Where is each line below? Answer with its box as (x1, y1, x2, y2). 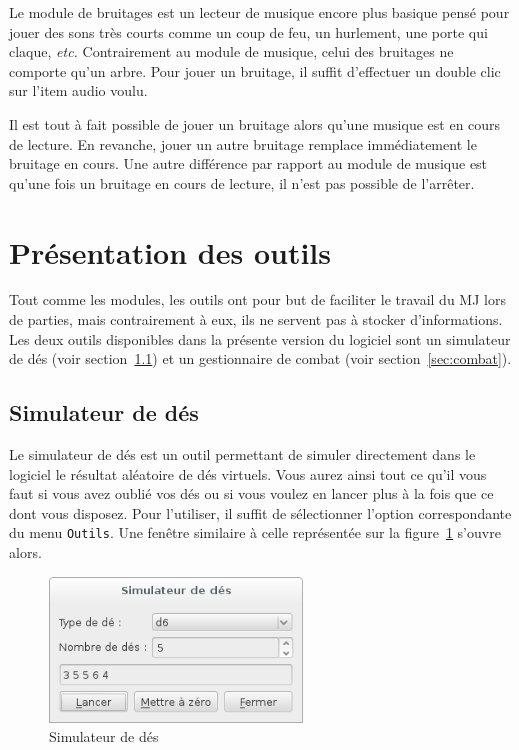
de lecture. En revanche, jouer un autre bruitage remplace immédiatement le (9, 133, 477, 154)
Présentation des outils (9, 231, 332, 272)
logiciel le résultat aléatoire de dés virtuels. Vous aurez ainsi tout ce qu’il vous (9, 463, 487, 484)
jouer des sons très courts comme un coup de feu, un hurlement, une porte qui (9, 21, 488, 42)
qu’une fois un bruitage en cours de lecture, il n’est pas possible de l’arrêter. (9, 172, 475, 193)
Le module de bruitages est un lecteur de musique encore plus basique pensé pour (9, 2, 510, 22)
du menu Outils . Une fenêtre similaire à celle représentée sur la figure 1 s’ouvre (9, 522, 501, 543)
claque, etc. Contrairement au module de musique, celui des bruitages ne (9, 41, 454, 62)
